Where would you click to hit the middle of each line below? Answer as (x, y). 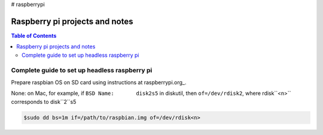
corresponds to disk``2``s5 (44, 102)
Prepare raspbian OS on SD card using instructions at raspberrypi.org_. (99, 82)
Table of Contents (34, 35)
